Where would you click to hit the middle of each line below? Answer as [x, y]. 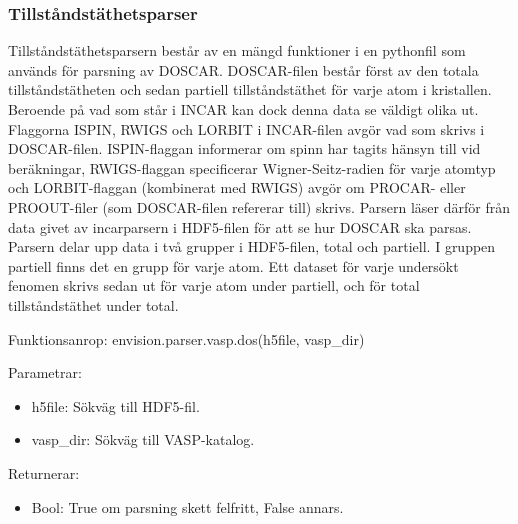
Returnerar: [44, 472]
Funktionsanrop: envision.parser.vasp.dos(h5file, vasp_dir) [186, 338]
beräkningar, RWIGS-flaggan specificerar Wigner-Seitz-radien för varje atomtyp [252, 167]
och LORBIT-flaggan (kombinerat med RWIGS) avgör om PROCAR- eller [237, 187]
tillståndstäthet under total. [93, 304]
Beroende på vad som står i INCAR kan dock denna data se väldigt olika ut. [243, 109]
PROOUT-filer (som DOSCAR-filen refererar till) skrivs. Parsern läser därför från [259, 206]
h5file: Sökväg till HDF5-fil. [115, 405]
